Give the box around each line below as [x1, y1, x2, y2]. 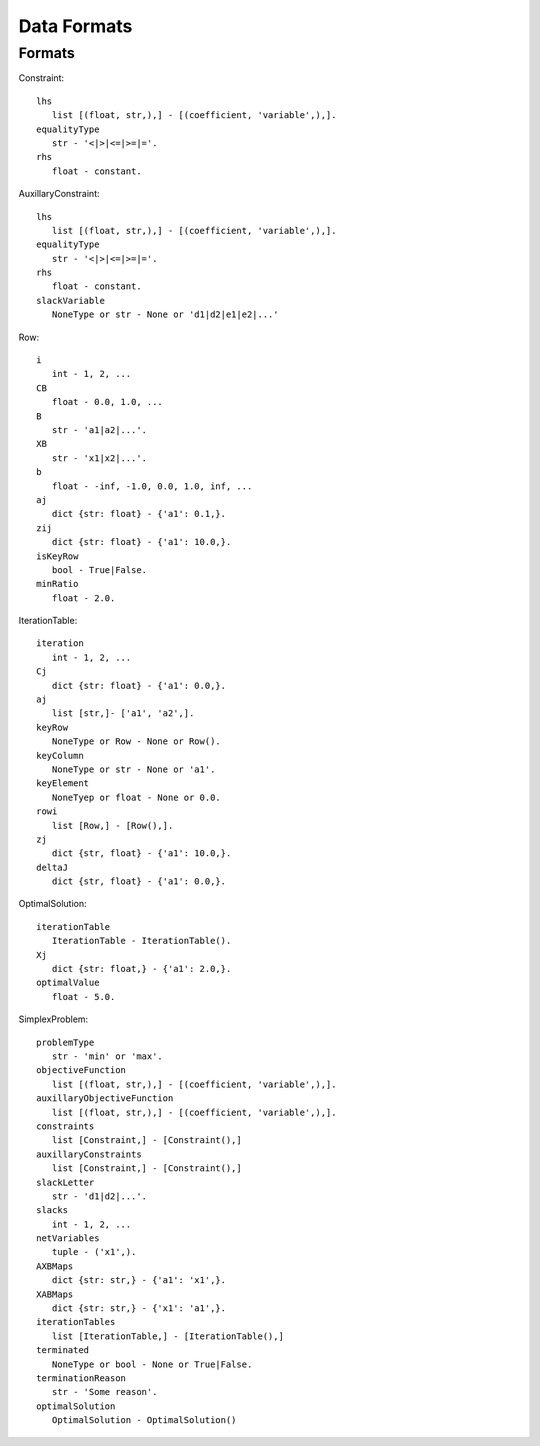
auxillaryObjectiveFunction [36, 1093, 174, 1104]
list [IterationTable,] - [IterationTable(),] [51, 1330, 285, 1342]
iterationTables [36, 1316, 116, 1328]
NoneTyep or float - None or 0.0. [51, 791, 222, 803]
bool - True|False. [51, 564, 148, 575]
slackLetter [36, 1176, 95, 1188]
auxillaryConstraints [36, 1148, 142, 1160]
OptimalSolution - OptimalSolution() [51, 1415, 237, 1426]
